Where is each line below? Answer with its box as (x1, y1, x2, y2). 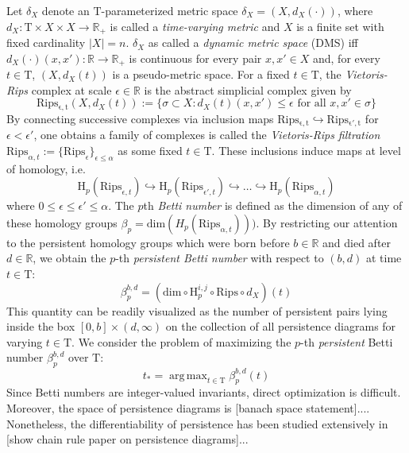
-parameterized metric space (101, 2, 238, 18)
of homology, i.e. (6, 160, 86, 176)
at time (366, 250, 402, 266)
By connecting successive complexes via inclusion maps (6, 110, 274, 126)
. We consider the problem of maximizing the (71, 333, 291, 350)
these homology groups (6, 214, 118, 230)
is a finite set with (296, 17, 384, 34)
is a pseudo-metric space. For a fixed (112, 66, 290, 83)
